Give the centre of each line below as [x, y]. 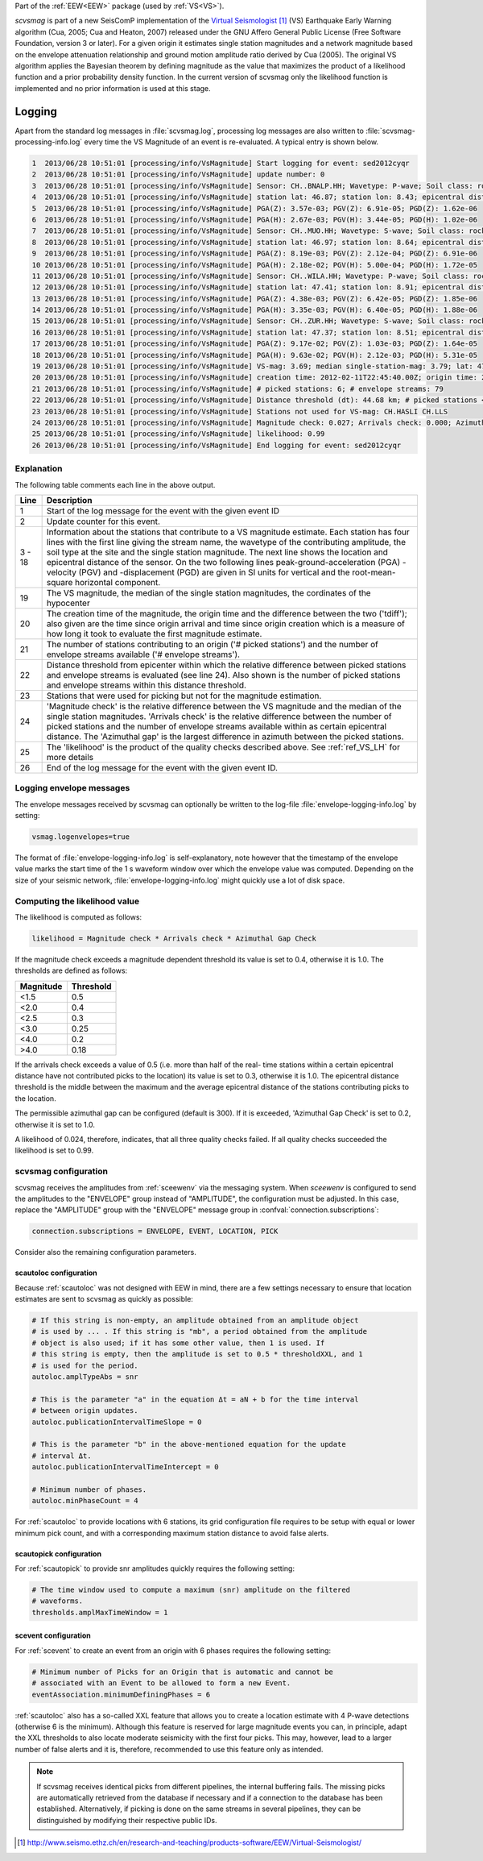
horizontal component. [118, 582]
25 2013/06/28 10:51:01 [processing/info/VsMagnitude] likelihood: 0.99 [178, 434]
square [60, 582]
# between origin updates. [85, 1411]
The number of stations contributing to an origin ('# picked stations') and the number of [212, 644]
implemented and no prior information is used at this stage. [113, 88]
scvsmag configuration [62, 1171]
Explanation [39, 469]
